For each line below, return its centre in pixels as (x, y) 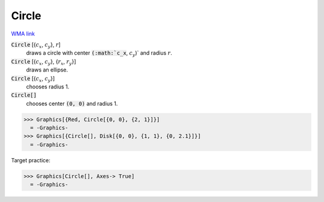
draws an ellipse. (47, 70)
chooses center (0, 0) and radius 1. (72, 103)
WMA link (23, 34)
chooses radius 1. (48, 87)
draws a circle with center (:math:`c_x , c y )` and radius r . (99, 54)
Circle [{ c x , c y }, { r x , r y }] (43, 62)
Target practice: (31, 160)
